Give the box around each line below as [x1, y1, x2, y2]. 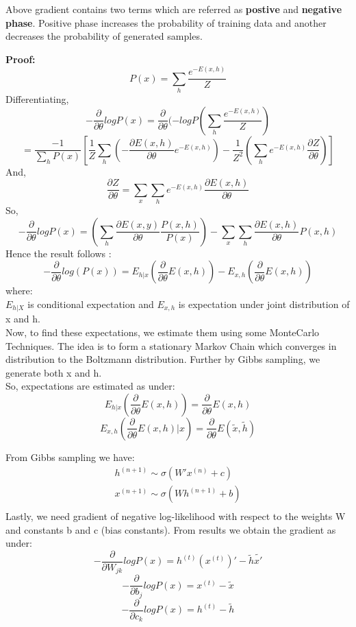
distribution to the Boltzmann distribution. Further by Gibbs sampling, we [5, 352, 320, 366]
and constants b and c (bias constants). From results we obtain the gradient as [5, 522, 336, 536]
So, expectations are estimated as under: [5, 379, 175, 393]
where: [5, 283, 33, 298]
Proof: [5, 51, 36, 66]
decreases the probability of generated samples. [5, 29, 203, 43]
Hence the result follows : [5, 246, 112, 260]
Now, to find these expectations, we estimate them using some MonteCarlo [5, 325, 320, 339]
